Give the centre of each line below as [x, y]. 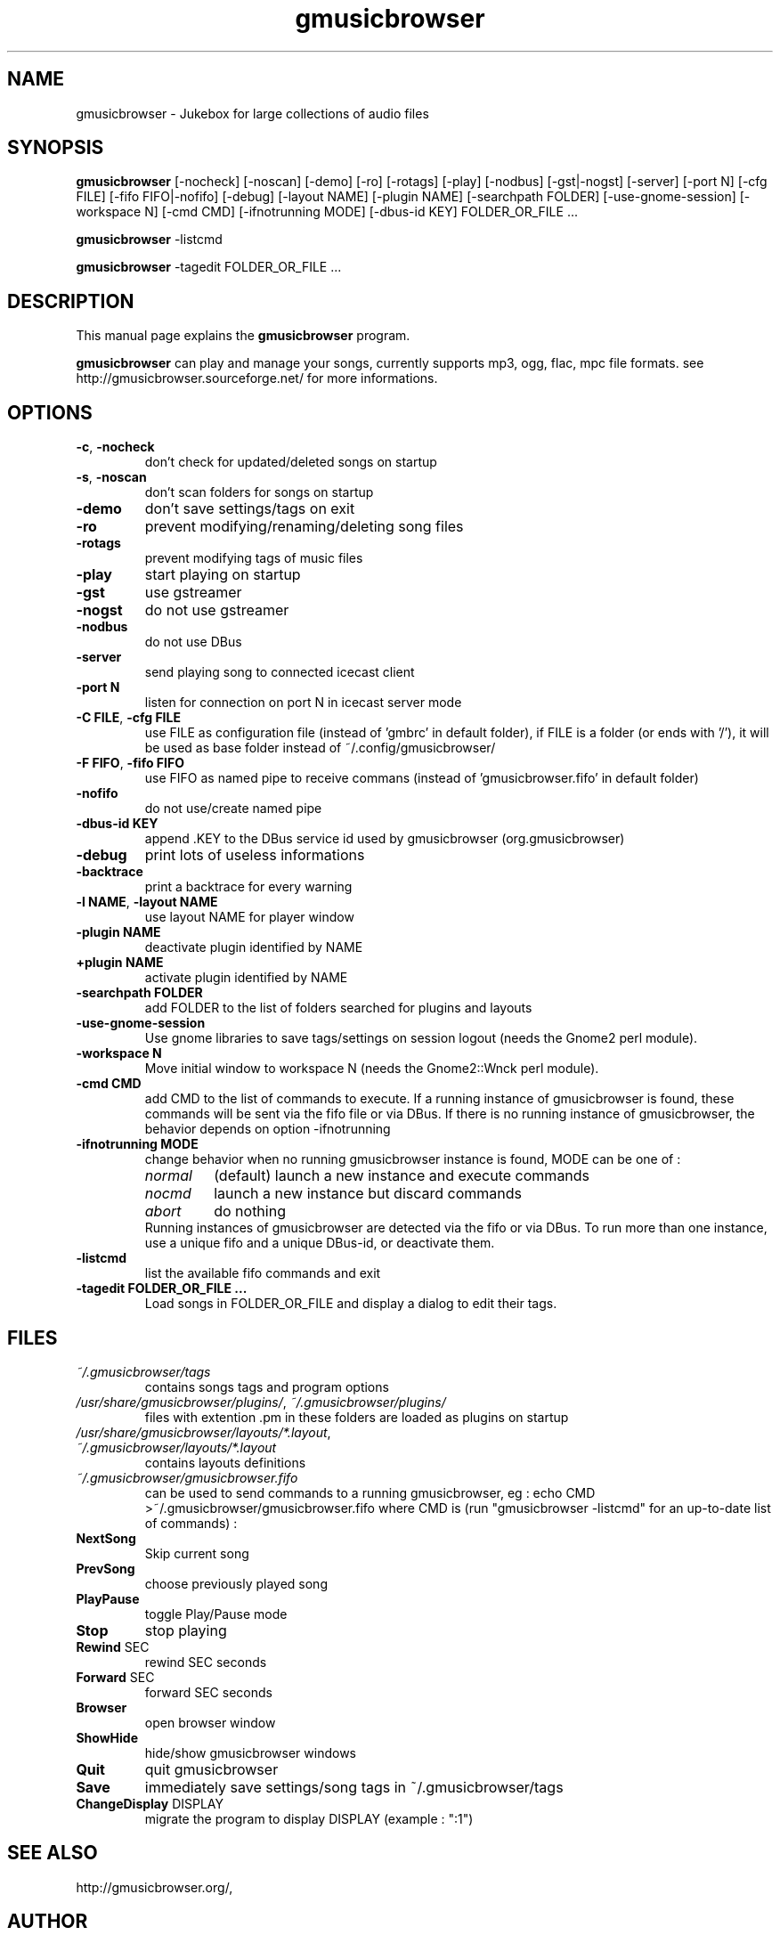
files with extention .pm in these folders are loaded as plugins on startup [357, 1417]
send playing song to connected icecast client [280, 672]
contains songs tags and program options [267, 1386]
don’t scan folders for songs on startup [259, 492]
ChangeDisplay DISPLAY [150, 1803]
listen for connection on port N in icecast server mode [303, 703]
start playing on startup [223, 575]
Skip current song [197, 1553]
